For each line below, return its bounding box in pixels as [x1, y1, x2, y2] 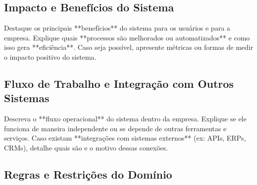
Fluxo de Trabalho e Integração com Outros [4, 75, 234, 91]
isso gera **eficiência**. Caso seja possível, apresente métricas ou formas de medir [4, 42, 254, 52]
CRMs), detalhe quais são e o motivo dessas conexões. [4, 142, 168, 152]
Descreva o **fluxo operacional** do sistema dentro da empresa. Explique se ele [4, 113, 247, 124]
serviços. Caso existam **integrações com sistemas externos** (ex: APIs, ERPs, [4, 133, 246, 143]
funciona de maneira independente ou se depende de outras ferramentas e [4, 123, 227, 133]
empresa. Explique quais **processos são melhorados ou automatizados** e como [4, 32, 250, 42]
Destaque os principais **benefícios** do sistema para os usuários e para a [4, 23, 230, 33]
